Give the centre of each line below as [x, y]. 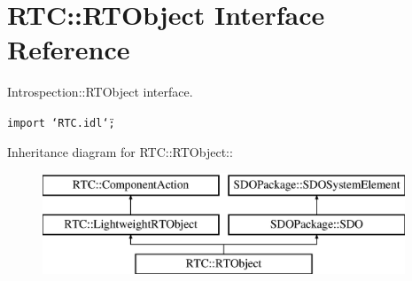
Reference [69, 49]
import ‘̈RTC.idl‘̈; [61, 123]
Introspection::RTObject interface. [100, 92]
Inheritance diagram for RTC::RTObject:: [120, 151]
